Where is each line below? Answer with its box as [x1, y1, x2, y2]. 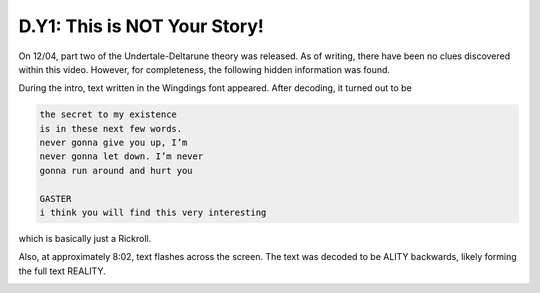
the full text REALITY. [18, 265, 106, 277]
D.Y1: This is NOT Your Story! [18, 15, 265, 37]
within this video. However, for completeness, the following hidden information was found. [18, 63, 390, 75]
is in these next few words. [39, 123, 183, 134]
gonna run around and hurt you [39, 165, 194, 176]
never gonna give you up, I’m [39, 137, 188, 149]
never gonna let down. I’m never [39, 151, 204, 162]
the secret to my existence [39, 109, 177, 120]
